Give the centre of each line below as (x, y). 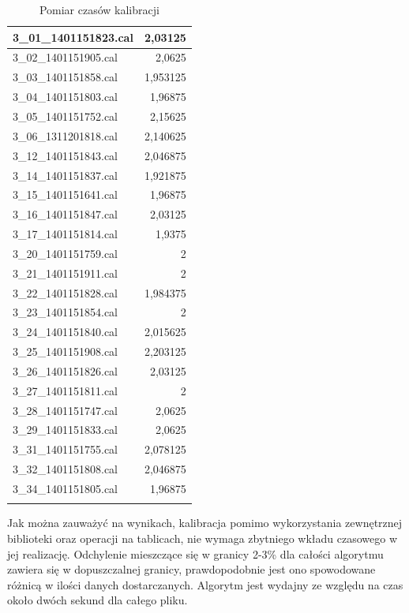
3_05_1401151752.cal (65, 116)
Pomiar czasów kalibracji (99, 9)
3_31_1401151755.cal (65, 449)
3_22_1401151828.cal (65, 292)
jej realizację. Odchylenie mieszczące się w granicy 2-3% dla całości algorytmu (195, 553)
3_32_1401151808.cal (65, 469)
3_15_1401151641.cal (65, 194)
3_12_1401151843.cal (65, 155)
